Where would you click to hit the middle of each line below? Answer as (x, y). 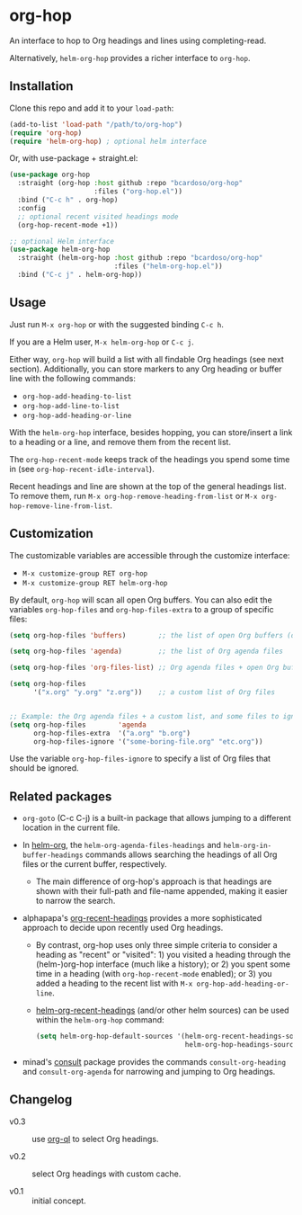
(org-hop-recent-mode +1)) (68, 225)
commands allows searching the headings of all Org (181, 854)
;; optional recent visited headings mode (98, 217)
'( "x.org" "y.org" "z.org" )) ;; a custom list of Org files (154, 692)
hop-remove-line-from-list (60, 506)
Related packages (61, 796)
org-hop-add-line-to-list (71, 406)
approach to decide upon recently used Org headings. (123, 928)
